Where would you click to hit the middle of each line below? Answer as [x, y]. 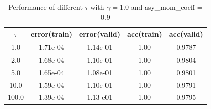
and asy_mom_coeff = [167, 7]
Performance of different [45, 7]
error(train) [51, 34]
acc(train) [145, 34]
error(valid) [100, 34]
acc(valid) [186, 34]
